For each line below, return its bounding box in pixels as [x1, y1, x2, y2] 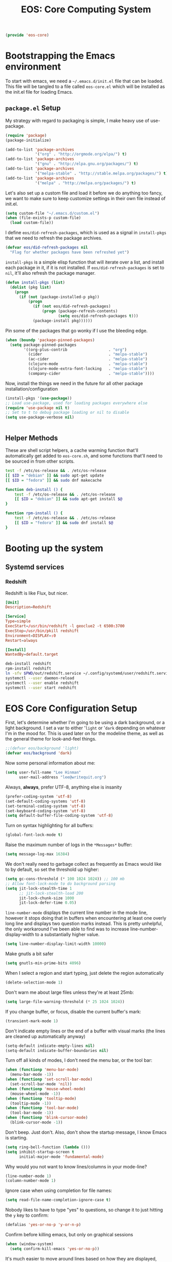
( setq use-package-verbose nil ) [5, 415, 74, 420]
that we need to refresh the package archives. [5, 235, 103, 241]
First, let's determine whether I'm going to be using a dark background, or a [5, 720, 165, 726]
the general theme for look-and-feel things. [5, 736, 97, 742]
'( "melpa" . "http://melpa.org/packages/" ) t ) [35, 180, 137, 186]
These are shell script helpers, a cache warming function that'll [5, 447, 138, 453]
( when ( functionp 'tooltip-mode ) [5, 1096, 77, 1101]
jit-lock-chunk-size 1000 [18, 896, 74, 901]
